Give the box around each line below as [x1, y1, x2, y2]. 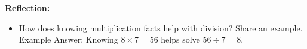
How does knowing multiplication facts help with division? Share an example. [19, 21, 303, 34]
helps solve [161, 33, 200, 45]
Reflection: [5, 2, 50, 14]
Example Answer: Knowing [19, 33, 118, 45]
